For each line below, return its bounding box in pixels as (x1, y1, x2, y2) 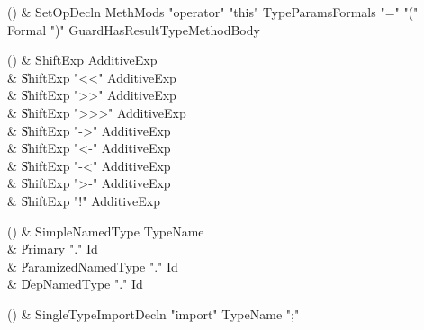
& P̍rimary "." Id (7, 239, 98, 258)
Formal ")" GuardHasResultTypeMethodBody (7, 20, 260, 39)
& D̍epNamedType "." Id (7, 274, 143, 293)
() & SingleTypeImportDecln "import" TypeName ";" (7, 304, 300, 323)
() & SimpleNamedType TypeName (7, 221, 204, 240)
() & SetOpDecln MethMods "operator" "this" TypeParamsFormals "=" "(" (7, 3, 419, 21)
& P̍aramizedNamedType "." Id (7, 256, 178, 275)
